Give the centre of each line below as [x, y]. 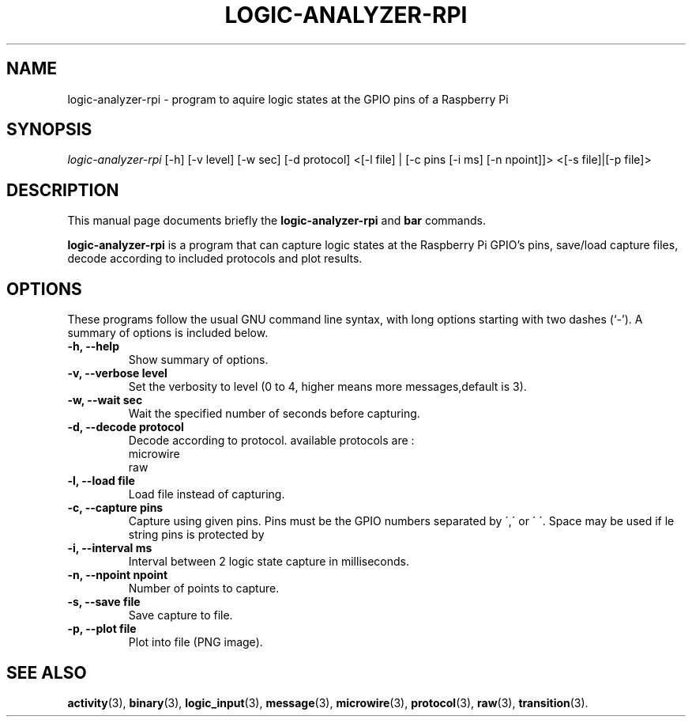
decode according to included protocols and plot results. [215, 259]
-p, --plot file [102, 629]
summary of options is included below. [168, 333]
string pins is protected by [196, 535]
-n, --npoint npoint [118, 575]
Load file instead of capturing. [207, 494]
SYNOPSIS [49, 130]
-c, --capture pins [115, 508]
